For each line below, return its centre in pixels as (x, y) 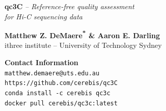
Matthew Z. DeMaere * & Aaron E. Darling (82, 34)
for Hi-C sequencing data (44, 16)
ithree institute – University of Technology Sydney (83, 45)
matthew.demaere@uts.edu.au (52, 73)
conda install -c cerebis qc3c (58, 93)
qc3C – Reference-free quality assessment (70, 6)
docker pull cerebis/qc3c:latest (61, 103)
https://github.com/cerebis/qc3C (61, 83)
